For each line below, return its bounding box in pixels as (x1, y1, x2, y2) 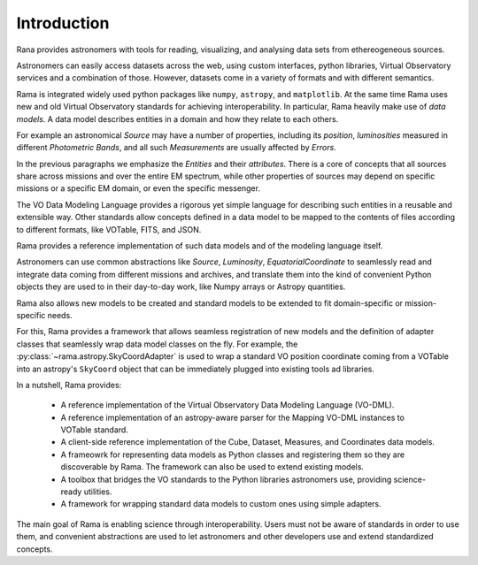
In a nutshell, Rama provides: (16, 379, 122, 390)
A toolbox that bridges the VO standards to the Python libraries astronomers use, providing (60, 474, 392, 485)
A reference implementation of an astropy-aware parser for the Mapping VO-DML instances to (60, 412, 405, 423)
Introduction (16, 13, 110, 33)
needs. (47, 309, 73, 320)
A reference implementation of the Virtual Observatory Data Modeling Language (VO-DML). (60, 400, 395, 410)
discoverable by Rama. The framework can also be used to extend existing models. (60, 462, 365, 472)
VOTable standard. (60, 424, 128, 435)
